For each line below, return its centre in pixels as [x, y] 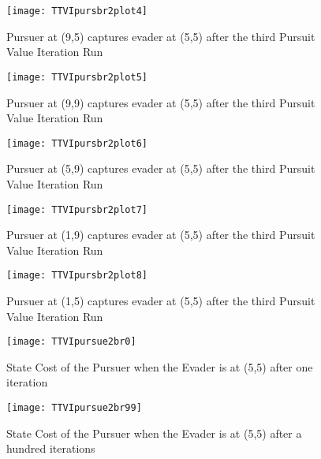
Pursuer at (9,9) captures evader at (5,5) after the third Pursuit [161, 102]
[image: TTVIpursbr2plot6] [77, 143]
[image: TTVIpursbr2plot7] [77, 209]
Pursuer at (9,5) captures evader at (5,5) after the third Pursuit [161, 36]
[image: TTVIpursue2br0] [71, 342]
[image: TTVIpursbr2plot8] [77, 276]
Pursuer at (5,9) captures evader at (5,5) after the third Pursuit [161, 168]
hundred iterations [51, 448]
